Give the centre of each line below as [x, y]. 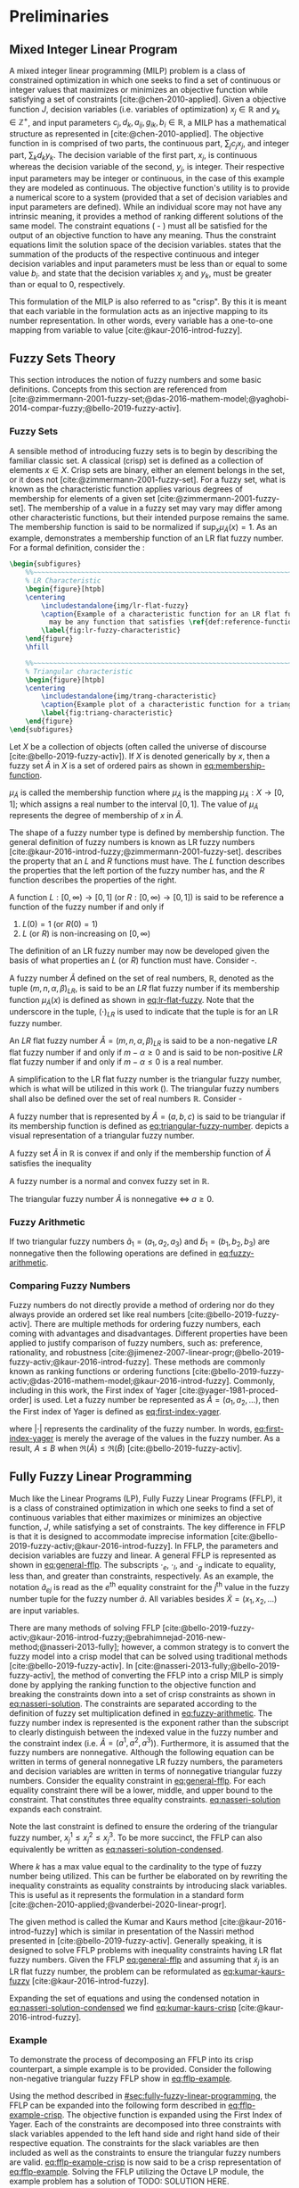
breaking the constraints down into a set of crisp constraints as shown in [142, 1694]
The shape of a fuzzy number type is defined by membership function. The [147, 833]
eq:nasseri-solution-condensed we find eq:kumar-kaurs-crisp [123, 2007]
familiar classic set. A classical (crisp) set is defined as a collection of [137, 460]
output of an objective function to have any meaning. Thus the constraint [143, 235]
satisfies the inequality [50, 1163]
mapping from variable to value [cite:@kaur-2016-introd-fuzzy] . [126, 330]
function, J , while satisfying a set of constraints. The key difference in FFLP [147, 1527]
